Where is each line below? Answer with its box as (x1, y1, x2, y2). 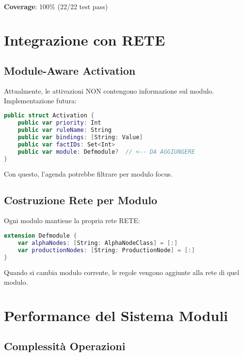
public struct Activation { (4, 112, 95, 119)
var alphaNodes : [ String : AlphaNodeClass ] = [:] (17, 239, 178, 246)
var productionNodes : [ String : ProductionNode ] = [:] (17, 246, 195, 254)
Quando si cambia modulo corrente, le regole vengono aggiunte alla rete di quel (4, 267, 240, 277)
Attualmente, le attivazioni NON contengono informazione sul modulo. (4, 86, 214, 96)
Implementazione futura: (4, 95, 77, 105)
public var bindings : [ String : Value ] (17, 133, 143, 141)
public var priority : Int (17, 119, 101, 127)
